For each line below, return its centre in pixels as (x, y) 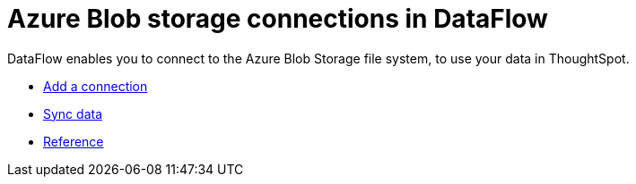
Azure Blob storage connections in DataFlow (278, 19)
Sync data (73, 113)
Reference (74, 141)
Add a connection (96, 86)
